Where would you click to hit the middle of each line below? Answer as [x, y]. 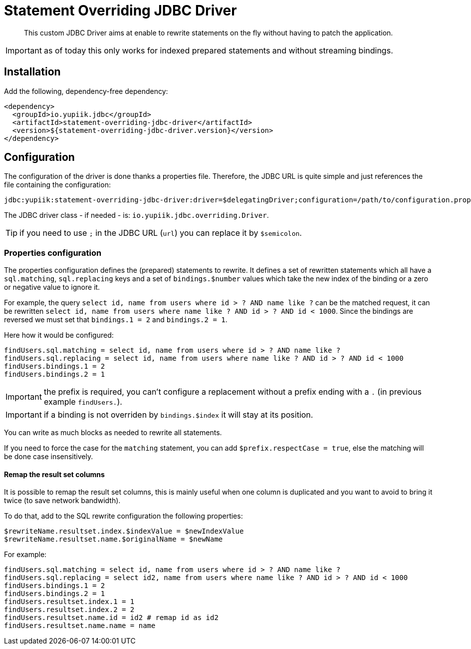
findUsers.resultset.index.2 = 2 [69, 610]
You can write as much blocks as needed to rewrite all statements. [113, 433]
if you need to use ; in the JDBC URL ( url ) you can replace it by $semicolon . [161, 233]
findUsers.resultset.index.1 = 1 [69, 602]
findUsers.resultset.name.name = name [80, 626]
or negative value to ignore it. [52, 287]
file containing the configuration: [57, 185]
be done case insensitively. [49, 457]
